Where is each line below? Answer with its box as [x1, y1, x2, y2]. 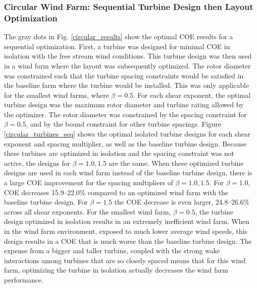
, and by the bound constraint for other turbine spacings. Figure [26, 119, 221, 129]
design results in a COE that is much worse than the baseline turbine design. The [4, 235, 252, 246]
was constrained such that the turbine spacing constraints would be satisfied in [4, 70, 244, 80]
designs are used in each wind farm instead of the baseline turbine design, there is [4, 167, 253, 178]
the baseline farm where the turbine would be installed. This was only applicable [4, 80, 249, 90]
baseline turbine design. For [4, 197, 88, 207]
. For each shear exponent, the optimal [133, 89, 251, 100]
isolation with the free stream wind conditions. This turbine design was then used [4, 51, 252, 61]
